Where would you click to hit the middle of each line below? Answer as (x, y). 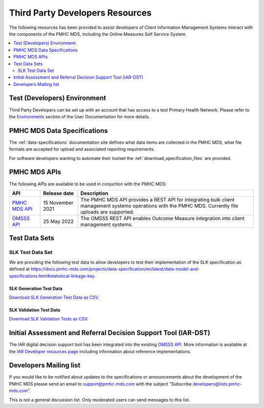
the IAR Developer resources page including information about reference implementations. (100, 351)
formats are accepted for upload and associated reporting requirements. (82, 149)
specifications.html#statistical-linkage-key (52, 276)
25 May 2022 (59, 221)
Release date (59, 193)
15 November (58, 203)
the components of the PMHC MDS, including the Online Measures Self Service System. (98, 34)
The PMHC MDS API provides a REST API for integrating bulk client (157, 200)
